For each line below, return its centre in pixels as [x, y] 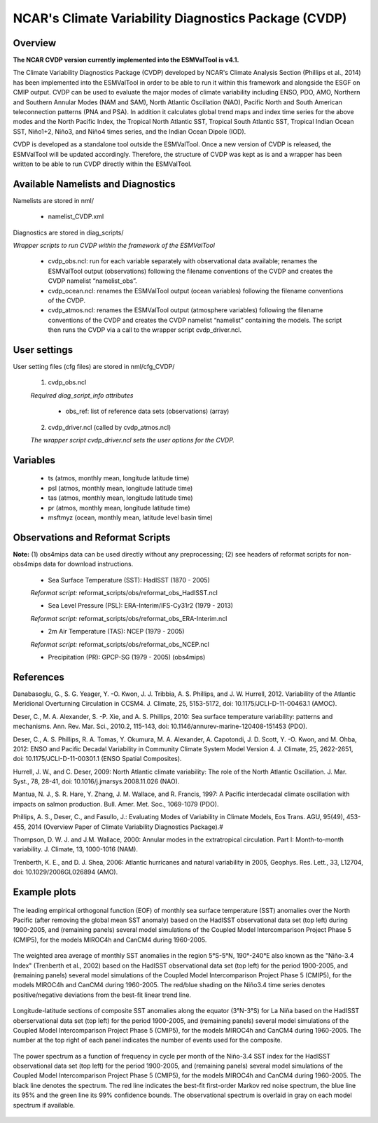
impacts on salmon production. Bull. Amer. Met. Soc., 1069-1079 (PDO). [116, 804]
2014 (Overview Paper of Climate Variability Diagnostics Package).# [125, 827]
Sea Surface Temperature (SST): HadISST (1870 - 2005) [129, 580]
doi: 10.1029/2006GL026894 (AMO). [65, 872]
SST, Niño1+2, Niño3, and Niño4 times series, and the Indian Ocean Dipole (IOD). [129, 131]
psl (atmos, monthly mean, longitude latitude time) [120, 488]
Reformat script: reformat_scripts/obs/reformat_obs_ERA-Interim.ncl [129, 618]
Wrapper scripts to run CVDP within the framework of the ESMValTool [114, 246]
